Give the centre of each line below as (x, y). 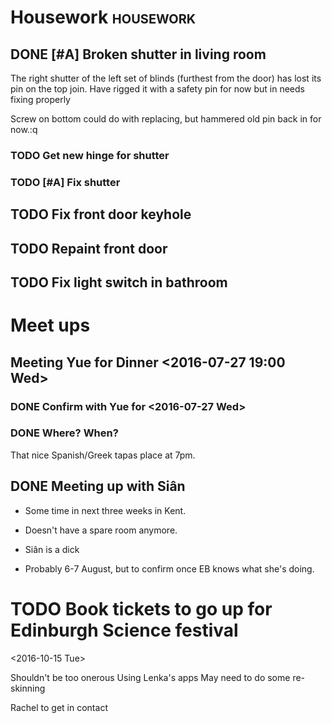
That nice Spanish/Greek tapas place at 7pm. (103, 455)
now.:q (24, 129)
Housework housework (103, 17)
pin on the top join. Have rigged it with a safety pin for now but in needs (157, 89)
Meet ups (50, 325)
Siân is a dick (52, 549)
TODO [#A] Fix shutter (65, 182)
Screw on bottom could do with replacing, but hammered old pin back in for (166, 119)
